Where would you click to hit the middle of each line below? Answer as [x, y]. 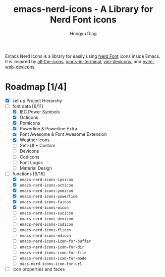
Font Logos [31, 162]
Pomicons [30, 123]
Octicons [29, 117]
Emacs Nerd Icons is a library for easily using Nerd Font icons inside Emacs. [83, 56]
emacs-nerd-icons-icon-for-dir [52, 247]
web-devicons [20, 67]
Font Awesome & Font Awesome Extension [63, 134]
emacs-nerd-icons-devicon [46, 219]
